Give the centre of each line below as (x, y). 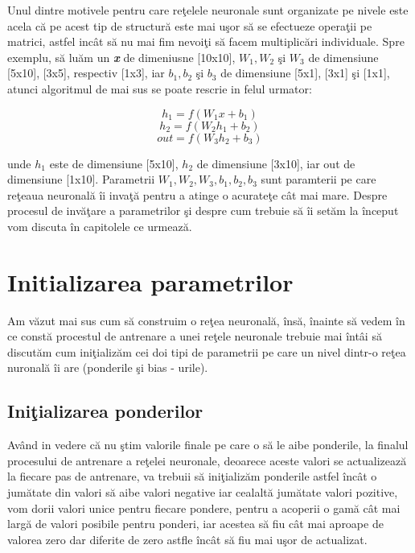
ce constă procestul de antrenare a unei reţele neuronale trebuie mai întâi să (195, 336)
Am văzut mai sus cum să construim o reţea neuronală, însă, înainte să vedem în (206, 320)
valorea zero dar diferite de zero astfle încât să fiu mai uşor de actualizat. (187, 539)
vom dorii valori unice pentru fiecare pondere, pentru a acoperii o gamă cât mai (204, 508)
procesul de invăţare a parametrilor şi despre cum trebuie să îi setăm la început (203, 210)
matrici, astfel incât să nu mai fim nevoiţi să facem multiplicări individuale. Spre (206, 41)
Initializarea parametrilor (150, 281)
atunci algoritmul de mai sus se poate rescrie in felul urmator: (160, 88)
